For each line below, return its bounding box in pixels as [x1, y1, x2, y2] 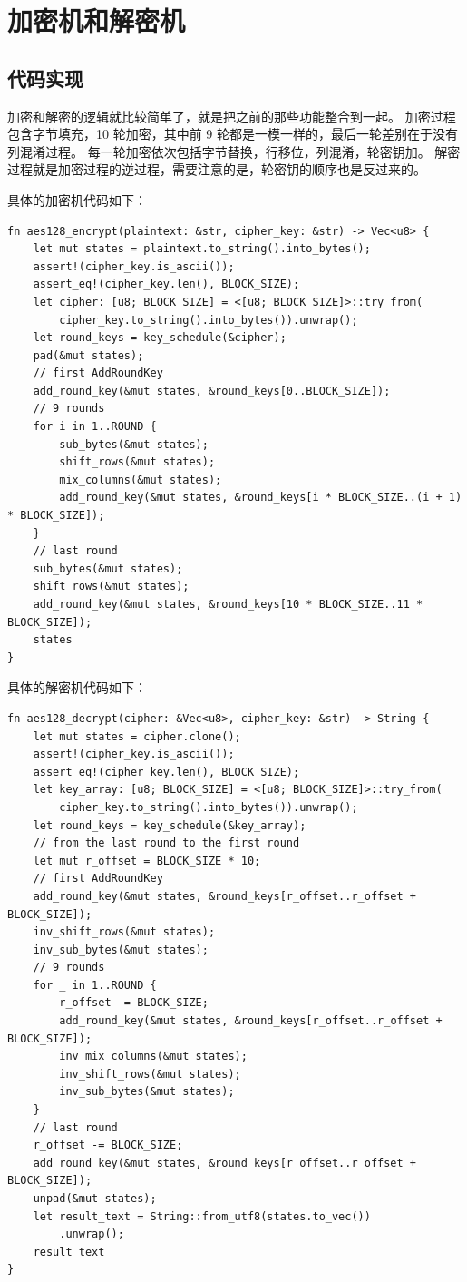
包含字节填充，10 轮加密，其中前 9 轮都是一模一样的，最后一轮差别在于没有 [7, 124, 458, 143]
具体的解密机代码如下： [7, 678, 147, 697]
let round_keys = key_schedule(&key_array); [33, 818, 306, 832]
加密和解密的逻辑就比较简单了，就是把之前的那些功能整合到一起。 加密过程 [7, 106, 456, 125]
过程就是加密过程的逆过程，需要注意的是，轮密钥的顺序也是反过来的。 [7, 160, 426, 179]
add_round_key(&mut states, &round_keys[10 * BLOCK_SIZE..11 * [33, 598, 423, 612]
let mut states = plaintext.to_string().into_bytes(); [33, 242, 371, 256]
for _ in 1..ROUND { [33, 978, 157, 992]
